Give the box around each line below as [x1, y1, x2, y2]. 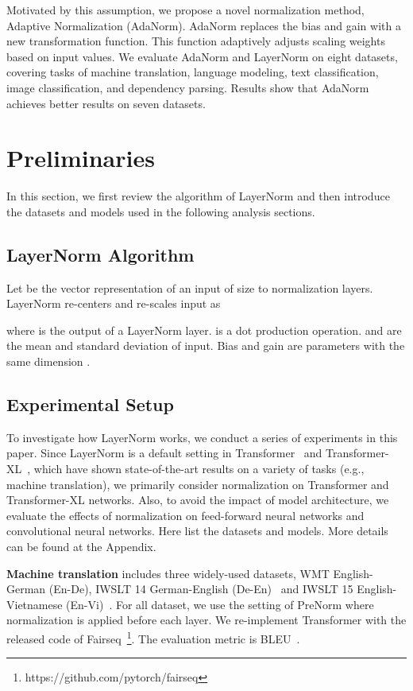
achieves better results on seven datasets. [6, 95, 206, 111]
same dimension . [6, 353, 91, 370]
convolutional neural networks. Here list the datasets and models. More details [6, 522, 388, 539]
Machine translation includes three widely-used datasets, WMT [6, 565, 330, 581]
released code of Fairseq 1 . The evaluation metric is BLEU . [6, 627, 300, 646]
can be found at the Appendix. [6, 538, 156, 554]
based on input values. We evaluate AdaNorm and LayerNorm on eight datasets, [6, 48, 398, 64]
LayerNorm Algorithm [6, 242, 195, 266]
